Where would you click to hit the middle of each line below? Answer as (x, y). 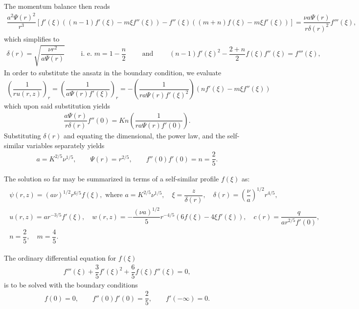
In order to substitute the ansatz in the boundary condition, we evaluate (113, 72)
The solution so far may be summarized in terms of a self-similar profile (112, 179)
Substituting (22, 135)
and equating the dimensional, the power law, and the (144, 135)
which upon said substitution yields (57, 106)
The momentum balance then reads (57, 6)
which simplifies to (32, 38)
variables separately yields (66, 145)
